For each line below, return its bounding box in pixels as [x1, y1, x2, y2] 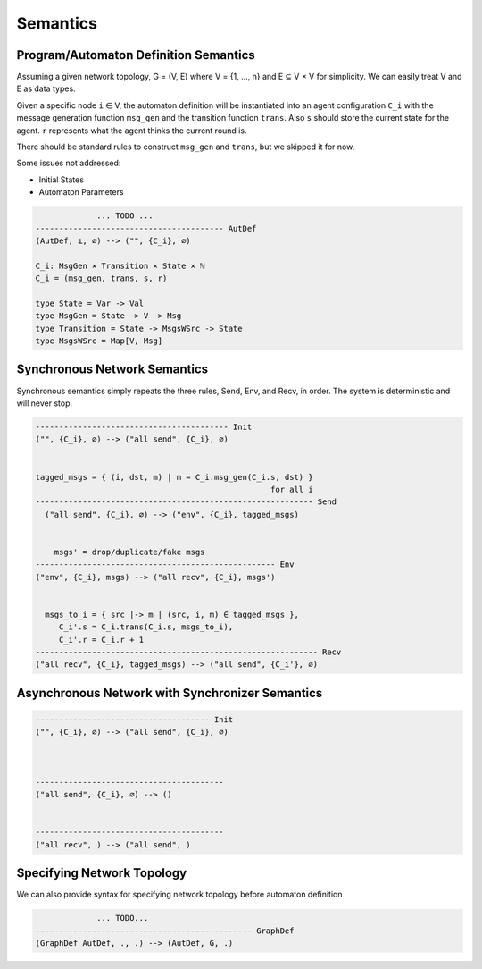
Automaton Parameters [38, 187, 124, 198]
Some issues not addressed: [16, 157, 121, 169]
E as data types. [16, 83, 76, 94]
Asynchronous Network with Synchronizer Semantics [16, 685, 323, 701]
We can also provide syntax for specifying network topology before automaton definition [16, 889, 343, 900]
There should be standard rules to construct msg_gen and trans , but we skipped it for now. [16, 141, 355, 152]
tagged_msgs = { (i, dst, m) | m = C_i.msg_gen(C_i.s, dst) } [35, 472, 313, 482]
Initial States [38, 174, 85, 185]
